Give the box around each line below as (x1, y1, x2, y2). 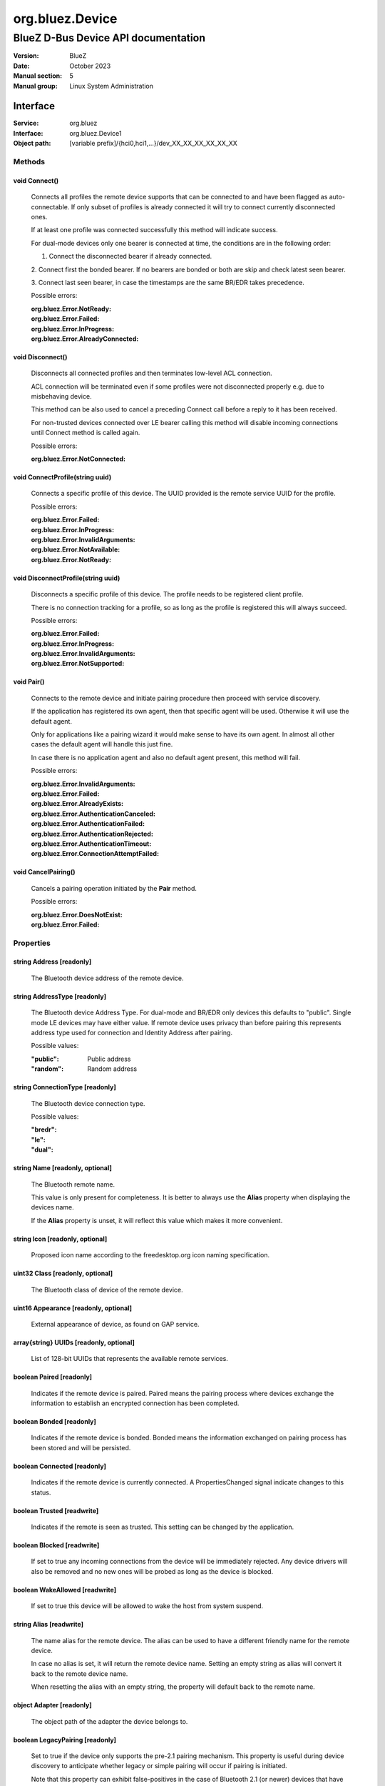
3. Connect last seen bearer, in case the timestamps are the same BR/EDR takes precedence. (31, 278, 304, 286)
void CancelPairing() (13, 868, 76, 877)
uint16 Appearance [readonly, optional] (13, 1304, 132, 1312)
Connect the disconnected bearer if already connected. (48, 252, 212, 261)
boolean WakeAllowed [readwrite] (13, 1585, 117, 1594)
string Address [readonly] (13, 957, 92, 966)
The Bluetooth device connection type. (31, 1099, 145, 1107)
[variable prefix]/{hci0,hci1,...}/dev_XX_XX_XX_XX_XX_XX (69, 139, 238, 148)
